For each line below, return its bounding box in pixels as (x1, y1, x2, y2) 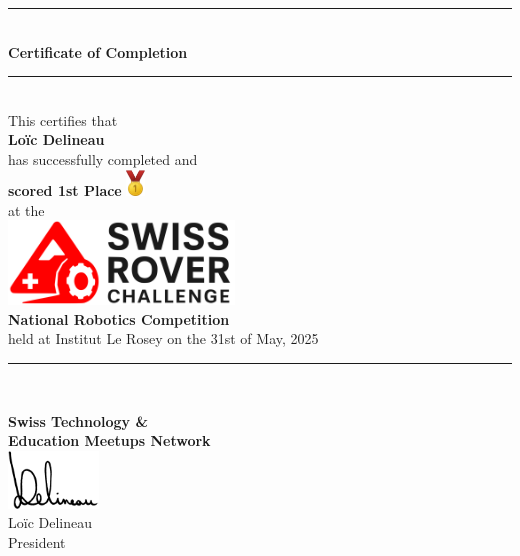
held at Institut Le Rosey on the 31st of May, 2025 (8, 328, 319, 349)
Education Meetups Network (8, 430, 211, 451)
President (8, 532, 66, 552)
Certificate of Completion (8, 41, 188, 62)
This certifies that (8, 109, 118, 130)
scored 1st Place (8, 179, 122, 200)
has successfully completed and (8, 148, 198, 169)
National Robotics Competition (8, 308, 230, 329)
